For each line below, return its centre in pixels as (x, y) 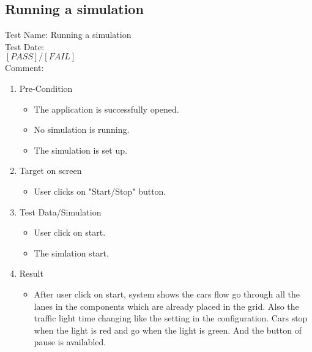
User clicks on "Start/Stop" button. (100, 191)
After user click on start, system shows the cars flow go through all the (167, 294)
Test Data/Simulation (60, 212)
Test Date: (25, 46)
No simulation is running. (82, 129)
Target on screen (50, 170)
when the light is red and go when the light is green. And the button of (168, 330)
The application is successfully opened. (106, 109)
